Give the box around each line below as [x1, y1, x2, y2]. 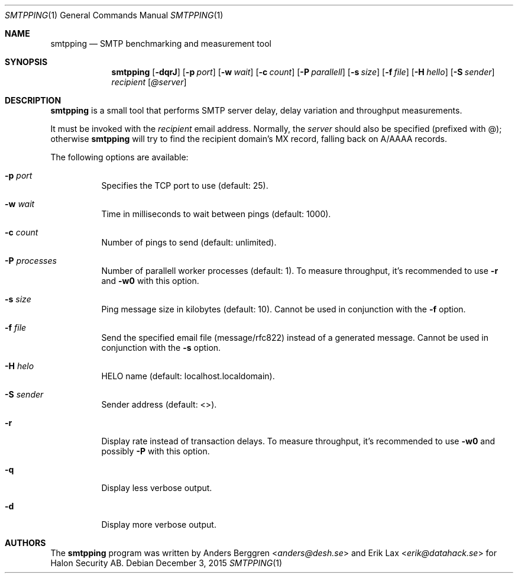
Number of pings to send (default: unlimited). [101, 237, 277, 247]
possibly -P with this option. [101, 446, 210, 456]
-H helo [5, 361, 34, 371]
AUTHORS [5, 538, 46, 548]
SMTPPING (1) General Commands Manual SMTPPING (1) [5, 10, 224, 20]
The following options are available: [50, 152, 189, 162]
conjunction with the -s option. [101, 343, 221, 353]
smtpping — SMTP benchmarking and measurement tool [50, 38, 271, 49]
